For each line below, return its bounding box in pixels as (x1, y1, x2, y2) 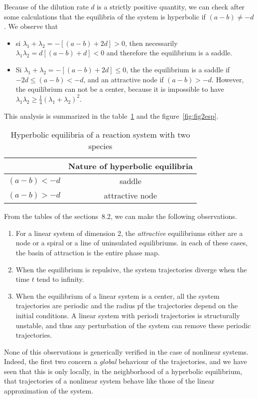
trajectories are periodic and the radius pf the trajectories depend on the (15, 300, 238, 311)
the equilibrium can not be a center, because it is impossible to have (15, 84, 224, 94)
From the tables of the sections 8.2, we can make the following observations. (4, 211, 237, 221)
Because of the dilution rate (4, 1, 89, 11)
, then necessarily (125, 37, 178, 48)
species (88, 140, 113, 152)
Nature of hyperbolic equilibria (68, 160, 193, 172)
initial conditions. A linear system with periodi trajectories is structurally (15, 310, 240, 320)
